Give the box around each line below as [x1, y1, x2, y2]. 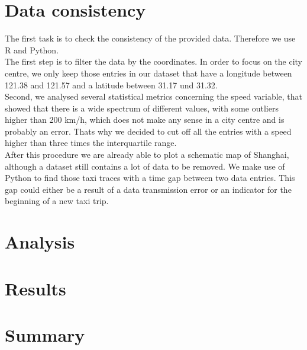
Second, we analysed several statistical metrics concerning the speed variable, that [5, 90, 303, 103]
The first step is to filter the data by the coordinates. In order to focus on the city [5, 55, 303, 68]
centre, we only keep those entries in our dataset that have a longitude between [5, 66, 292, 79]
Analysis [5, 230, 75, 254]
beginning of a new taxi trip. [5, 195, 109, 207]
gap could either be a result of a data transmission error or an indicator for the [5, 183, 292, 195]
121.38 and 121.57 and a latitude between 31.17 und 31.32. [5, 78, 218, 91]
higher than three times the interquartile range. [5, 136, 177, 149]
